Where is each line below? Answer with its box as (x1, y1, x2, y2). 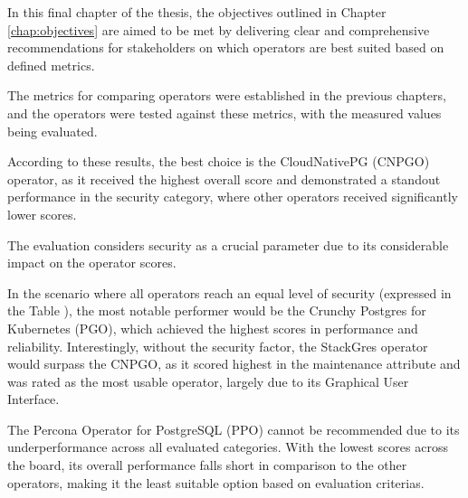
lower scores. (7, 204, 77, 223)
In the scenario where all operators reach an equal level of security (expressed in (7, 283, 452, 302)
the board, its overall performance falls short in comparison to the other (7, 456, 407, 475)
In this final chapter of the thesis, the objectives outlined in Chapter (7, 3, 387, 21)
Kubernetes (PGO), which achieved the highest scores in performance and (7, 318, 418, 337)
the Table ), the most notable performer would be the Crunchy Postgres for (7, 301, 426, 320)
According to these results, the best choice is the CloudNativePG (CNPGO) (7, 152, 430, 171)
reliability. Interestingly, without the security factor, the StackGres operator (7, 336, 428, 355)
